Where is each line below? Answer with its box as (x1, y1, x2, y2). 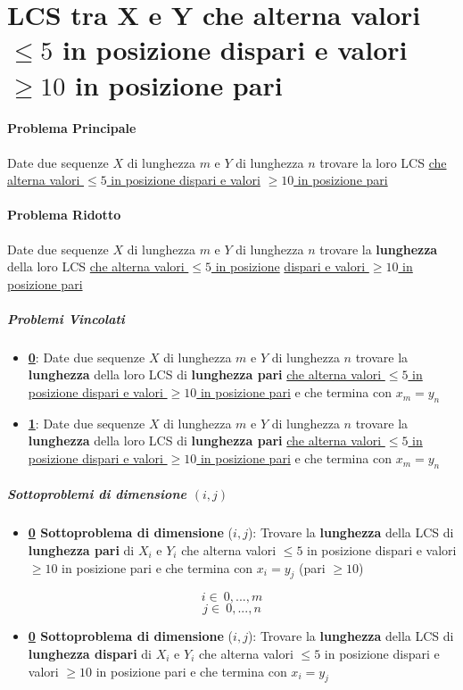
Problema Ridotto (7, 205, 121, 224)
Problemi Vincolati (7, 309, 125, 328)
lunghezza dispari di (28, 644, 153, 662)
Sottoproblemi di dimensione (7, 485, 186, 503)
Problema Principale (7, 119, 136, 137)
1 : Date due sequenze (28, 413, 145, 432)
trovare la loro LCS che (319, 153, 447, 171)
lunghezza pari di (28, 541, 135, 559)
